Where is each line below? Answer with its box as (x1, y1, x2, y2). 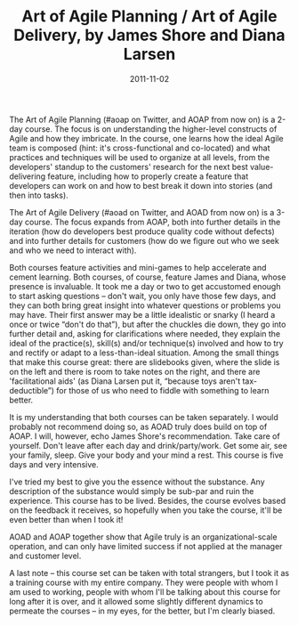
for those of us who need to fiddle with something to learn (56, 385, 270, 395)
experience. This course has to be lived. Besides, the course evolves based (9, 495, 286, 506)
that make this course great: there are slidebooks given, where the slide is (9, 356, 280, 367)
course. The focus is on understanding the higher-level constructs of (25, 123, 278, 134)
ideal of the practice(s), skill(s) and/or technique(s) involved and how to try (9, 337, 284, 348)
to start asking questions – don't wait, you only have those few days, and (9, 290, 277, 301)
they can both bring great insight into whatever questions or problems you (9, 300, 282, 311)
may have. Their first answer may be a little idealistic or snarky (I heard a (9, 309, 276, 320)
